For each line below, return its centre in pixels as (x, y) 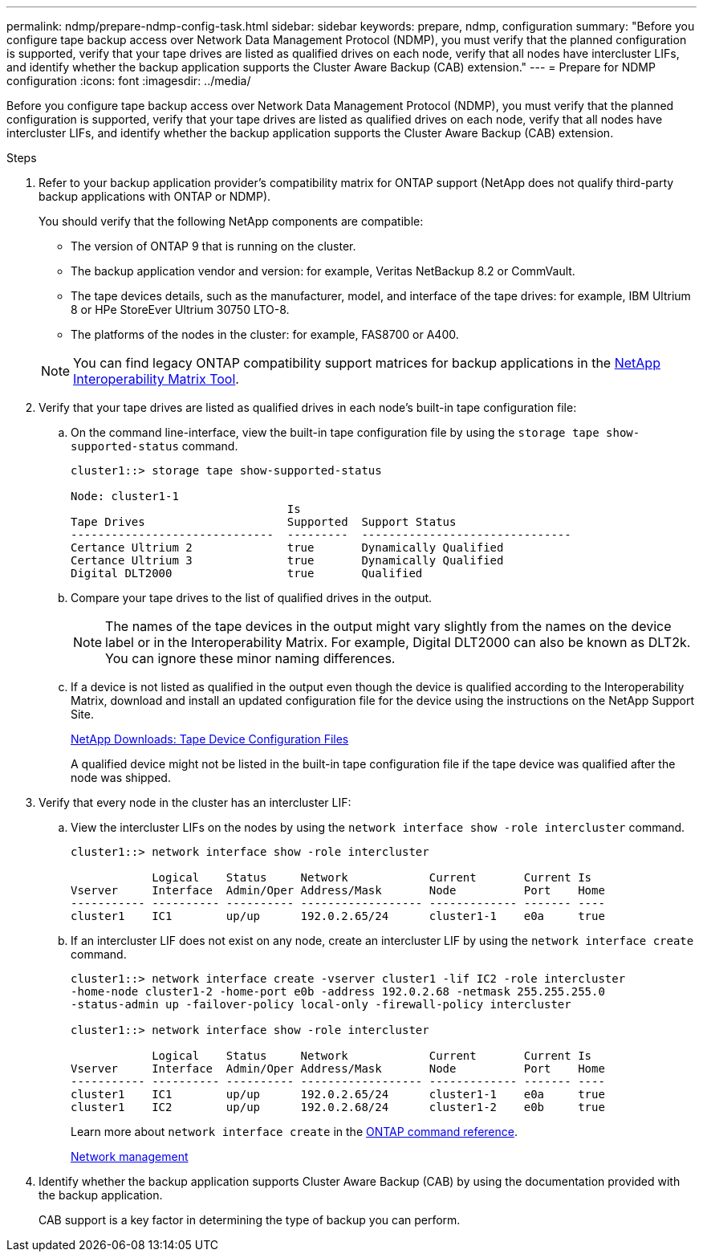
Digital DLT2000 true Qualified (247, 573)
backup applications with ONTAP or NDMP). (155, 196)
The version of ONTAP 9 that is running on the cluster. (213, 246)
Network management (130, 1156)
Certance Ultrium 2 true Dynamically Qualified (287, 548)
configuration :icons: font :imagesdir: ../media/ (129, 81)
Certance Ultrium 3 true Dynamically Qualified (287, 560)
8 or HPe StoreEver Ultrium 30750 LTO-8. (180, 309)
